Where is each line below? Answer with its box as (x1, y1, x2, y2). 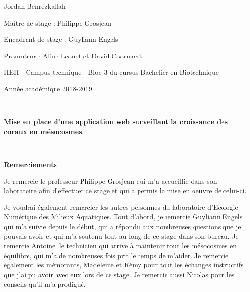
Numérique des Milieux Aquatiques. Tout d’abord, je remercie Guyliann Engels (4, 211, 243, 222)
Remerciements (4, 159, 57, 169)
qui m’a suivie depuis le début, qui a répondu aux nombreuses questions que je (4, 221, 241, 231)
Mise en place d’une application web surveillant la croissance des (4, 117, 228, 127)
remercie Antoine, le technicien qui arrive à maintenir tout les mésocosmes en (4, 240, 237, 251)
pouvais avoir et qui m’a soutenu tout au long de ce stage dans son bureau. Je (4, 231, 239, 241)
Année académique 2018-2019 (4, 83, 92, 93)
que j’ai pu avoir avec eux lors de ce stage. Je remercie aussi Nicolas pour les (4, 269, 235, 279)
